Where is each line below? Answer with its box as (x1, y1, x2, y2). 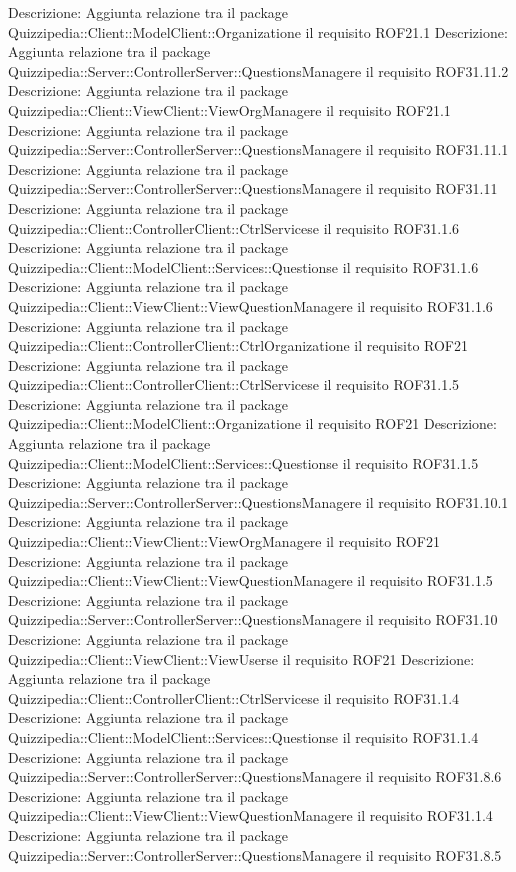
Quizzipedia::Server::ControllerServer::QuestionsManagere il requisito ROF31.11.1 (8, 139, 509, 160)
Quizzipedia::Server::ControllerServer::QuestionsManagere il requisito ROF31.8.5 (8, 844, 502, 865)
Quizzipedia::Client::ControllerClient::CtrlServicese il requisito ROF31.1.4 (8, 687, 460, 708)
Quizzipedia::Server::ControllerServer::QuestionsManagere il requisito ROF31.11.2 (8, 60, 509, 81)
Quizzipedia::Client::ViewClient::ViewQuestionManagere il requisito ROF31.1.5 (8, 570, 493, 591)
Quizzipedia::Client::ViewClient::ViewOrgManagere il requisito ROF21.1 (8, 99, 451, 120)
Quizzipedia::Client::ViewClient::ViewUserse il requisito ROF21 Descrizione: (8, 648, 475, 669)
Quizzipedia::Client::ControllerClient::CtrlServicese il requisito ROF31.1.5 (8, 374, 460, 395)
